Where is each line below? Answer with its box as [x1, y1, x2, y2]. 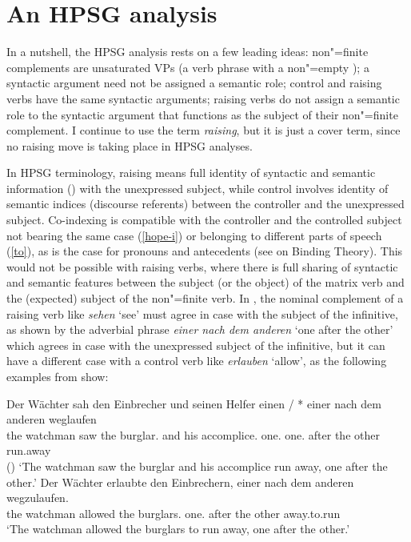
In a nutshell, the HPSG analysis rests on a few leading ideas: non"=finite [6, 43, 369, 60]
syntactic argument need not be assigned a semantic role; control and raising [6, 74, 382, 91]
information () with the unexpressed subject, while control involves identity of [6, 179, 389, 196]
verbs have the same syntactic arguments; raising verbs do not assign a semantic [6, 90, 400, 106]
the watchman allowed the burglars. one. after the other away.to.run [6, 504, 341, 521]
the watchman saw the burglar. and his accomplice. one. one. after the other [6, 426, 380, 443]
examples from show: [6, 368, 109, 384]
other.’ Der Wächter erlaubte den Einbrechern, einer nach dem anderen [6, 473, 354, 490]
